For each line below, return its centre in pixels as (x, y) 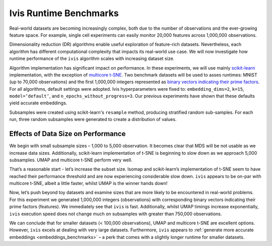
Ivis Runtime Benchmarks (64, 13)
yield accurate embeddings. (38, 103)
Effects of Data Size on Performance (67, 134)
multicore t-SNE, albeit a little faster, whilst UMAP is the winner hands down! (88, 183)
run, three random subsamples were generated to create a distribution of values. (93, 119)
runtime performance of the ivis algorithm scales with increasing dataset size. (92, 58)
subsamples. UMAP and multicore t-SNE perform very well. (71, 160)
